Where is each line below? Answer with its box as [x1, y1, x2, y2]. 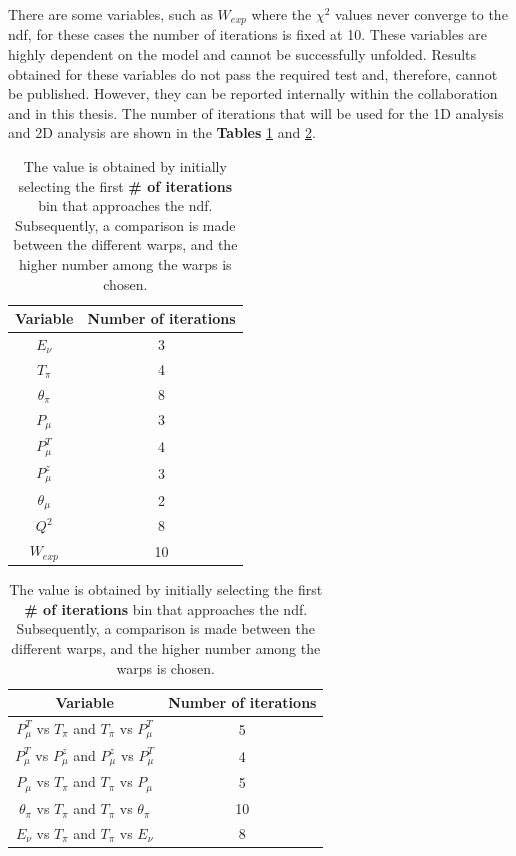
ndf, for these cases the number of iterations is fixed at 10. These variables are [8, 24, 488, 45]
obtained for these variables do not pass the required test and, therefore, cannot [8, 63, 498, 84]
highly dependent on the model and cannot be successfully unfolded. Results [8, 44, 477, 65]
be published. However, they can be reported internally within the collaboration [8, 83, 498, 104]
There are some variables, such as [8, 4, 213, 24]
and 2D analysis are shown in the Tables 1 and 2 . [8, 122, 316, 143]
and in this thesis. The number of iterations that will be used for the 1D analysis [8, 102, 504, 123]
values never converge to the [335, 4, 508, 24]
